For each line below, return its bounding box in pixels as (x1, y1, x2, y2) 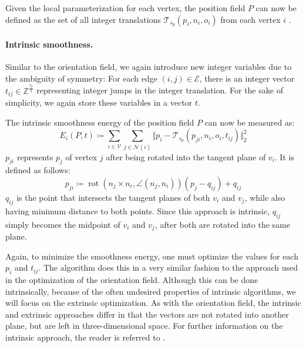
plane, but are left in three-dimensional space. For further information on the (5, 319, 283, 332)
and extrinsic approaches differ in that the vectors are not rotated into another (5, 308, 289, 320)
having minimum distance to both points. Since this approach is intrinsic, (5, 204, 270, 217)
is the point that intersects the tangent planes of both (16, 191, 210, 204)
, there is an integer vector (199, 72, 295, 84)
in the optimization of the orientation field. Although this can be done (5, 274, 258, 286)
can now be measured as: (204, 116, 295, 128)
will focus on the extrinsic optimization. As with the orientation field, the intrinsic (5, 297, 301, 309)
